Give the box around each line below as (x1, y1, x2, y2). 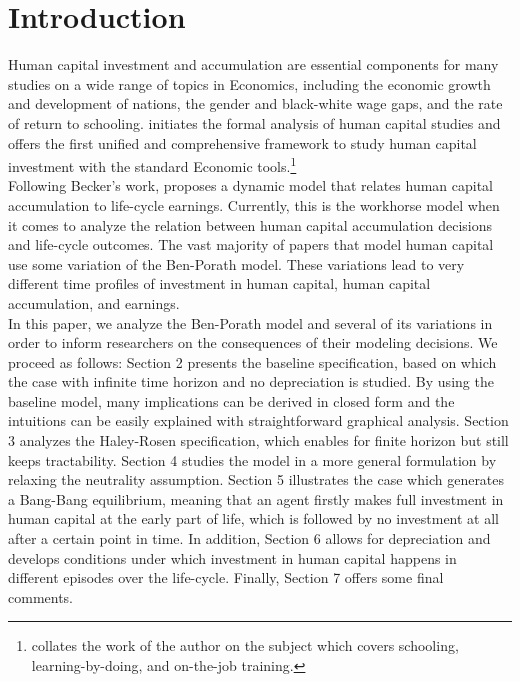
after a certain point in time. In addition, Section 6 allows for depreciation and (8, 528, 491, 549)
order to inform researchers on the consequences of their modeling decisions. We (8, 332, 498, 353)
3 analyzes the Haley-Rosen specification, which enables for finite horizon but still (8, 430, 509, 451)
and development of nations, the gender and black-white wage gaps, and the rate (8, 93, 503, 114)
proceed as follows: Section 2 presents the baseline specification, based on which (8, 351, 497, 372)
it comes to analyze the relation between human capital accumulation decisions (8, 214, 493, 235)
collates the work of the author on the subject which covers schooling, (31, 635, 459, 656)
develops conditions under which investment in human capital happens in (8, 547, 457, 568)
